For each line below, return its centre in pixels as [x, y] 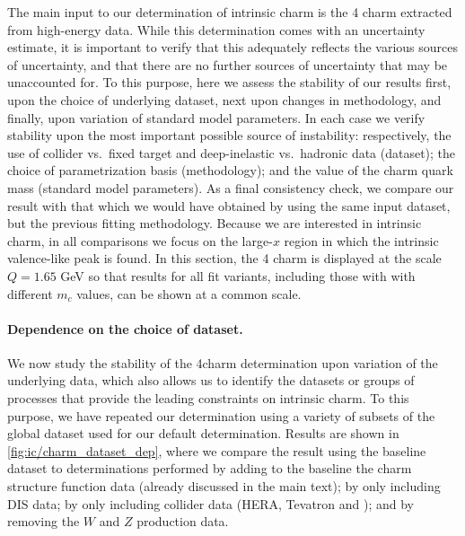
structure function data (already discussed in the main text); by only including [224, 486]
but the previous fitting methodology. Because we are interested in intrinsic [215, 223]
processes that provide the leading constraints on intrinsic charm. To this [208, 398]
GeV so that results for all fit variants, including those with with [238, 275]
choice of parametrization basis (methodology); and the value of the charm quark [230, 170]
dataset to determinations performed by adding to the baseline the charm [210, 468]
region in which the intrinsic [361, 240]
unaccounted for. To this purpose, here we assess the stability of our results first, [229, 82]
